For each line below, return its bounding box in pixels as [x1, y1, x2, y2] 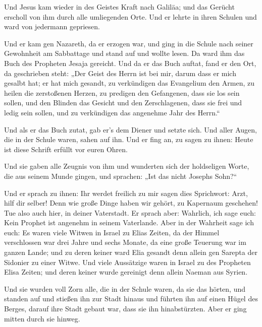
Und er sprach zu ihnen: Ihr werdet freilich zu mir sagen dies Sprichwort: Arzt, [4, 187, 248, 198]
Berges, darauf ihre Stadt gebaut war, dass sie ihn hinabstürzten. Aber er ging [4, 303, 247, 314]
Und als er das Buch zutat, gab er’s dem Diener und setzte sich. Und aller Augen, [4, 124, 257, 135]
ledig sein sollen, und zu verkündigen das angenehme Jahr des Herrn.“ [4, 107, 220, 117]
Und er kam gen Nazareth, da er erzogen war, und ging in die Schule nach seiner [4, 38, 253, 48]
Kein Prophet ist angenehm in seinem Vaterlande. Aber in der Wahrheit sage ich [4, 217, 254, 228]
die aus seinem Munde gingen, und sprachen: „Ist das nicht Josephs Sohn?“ [4, 170, 237, 181]
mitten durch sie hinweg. [4, 313, 80, 323]
